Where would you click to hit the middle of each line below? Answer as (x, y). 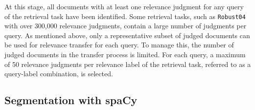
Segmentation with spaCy (71, 100)
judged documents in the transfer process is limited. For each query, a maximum (125, 54)
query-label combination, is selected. (59, 74)
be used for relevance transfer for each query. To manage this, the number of (119, 45)
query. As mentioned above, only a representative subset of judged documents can (127, 35)
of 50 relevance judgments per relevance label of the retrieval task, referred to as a (128, 64)
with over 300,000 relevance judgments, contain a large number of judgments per (126, 26)
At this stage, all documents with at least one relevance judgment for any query (124, 6)
